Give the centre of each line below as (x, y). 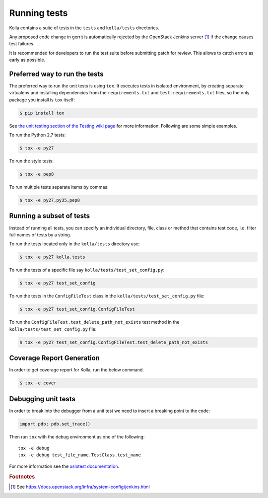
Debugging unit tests (42, 399)
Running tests (38, 13)
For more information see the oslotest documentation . (64, 466)
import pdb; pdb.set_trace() (55, 424)
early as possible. (27, 60)
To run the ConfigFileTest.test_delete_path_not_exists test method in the (94, 322)
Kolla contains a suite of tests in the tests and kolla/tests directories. (84, 28)
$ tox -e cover (38, 383)
